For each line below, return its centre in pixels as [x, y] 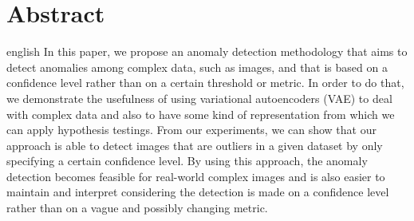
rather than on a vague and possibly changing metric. [137, 208]
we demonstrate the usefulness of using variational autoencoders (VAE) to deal [199, 98]
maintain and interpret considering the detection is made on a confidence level [198, 192]
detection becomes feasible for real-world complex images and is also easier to [196, 176]
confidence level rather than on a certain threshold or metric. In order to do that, [205, 83]
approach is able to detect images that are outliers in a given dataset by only [195, 145]
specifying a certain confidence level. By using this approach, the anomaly [187, 161]
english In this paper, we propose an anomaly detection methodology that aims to [207, 51]
